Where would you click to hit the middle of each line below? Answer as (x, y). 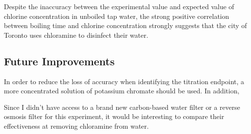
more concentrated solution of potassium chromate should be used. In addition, (122, 91)
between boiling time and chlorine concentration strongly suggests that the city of (125, 25)
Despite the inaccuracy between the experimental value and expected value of (119, 6)
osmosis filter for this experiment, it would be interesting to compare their (114, 116)
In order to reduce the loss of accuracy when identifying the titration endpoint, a (124, 81)
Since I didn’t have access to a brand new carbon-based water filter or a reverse (122, 107)
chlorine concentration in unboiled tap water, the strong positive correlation (117, 16)
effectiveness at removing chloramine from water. (76, 126)
